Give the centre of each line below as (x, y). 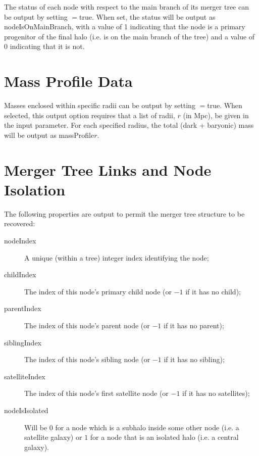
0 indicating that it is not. (44, 46)
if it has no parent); (194, 325)
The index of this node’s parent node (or (87, 325)
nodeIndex (20, 240)
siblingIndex (23, 342)
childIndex (20, 274)
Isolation (35, 189)
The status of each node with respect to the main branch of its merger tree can (127, 7)
